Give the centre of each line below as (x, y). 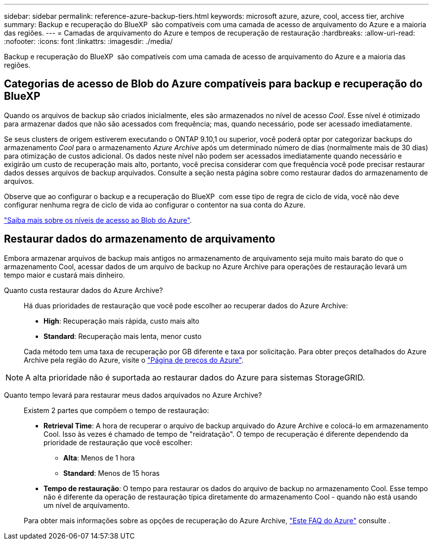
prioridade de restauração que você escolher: (118, 442)
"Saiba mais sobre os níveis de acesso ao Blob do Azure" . (98, 220)
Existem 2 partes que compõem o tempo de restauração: (116, 410)
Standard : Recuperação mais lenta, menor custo (123, 336)
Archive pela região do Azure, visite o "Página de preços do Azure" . (134, 360)
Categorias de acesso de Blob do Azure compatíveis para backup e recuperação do (213, 84)
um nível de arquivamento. (87, 505)
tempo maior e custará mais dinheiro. (65, 275)
